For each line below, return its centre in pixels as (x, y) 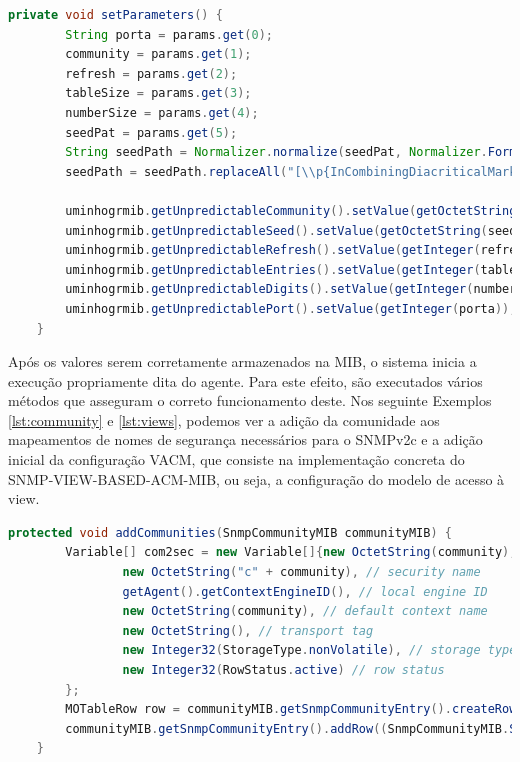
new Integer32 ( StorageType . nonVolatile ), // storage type (319, 650)
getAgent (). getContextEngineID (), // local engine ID (305, 591)
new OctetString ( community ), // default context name (305, 611)
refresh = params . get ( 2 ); (151, 73)
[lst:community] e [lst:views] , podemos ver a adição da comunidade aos (224, 419)
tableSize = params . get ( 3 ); (158, 93)
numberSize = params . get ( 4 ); (162, 112)
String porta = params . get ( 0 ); (169, 34)
